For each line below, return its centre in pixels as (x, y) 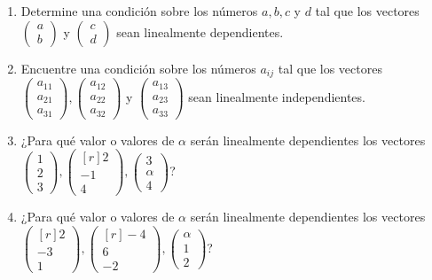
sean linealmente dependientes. (200, 31)
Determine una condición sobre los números (139, 11)
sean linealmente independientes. (277, 96)
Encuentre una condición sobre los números (138, 68)
